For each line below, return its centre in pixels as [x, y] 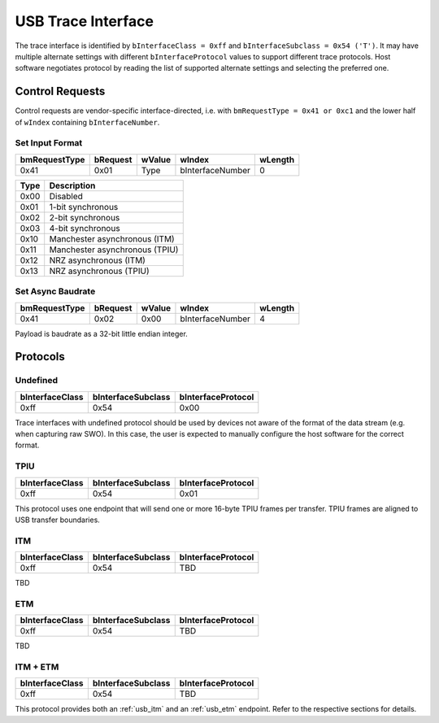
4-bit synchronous [85, 228]
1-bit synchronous [84, 207]
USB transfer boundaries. [58, 520]
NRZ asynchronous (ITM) [98, 260]
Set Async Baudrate [55, 291]
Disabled [66, 196]
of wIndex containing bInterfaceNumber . [87, 122]
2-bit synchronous [85, 217]
